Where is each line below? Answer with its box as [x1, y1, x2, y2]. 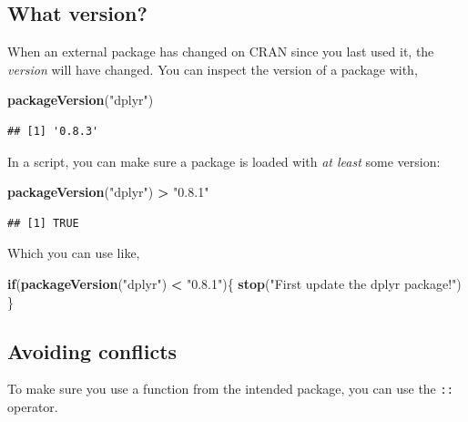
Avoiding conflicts [7, 336, 178, 365]
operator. [7, 397, 58, 416]
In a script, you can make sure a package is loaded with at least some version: [7, 151, 441, 170]
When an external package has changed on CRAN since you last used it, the [7, 42, 434, 61]
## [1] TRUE [7, 216, 79, 230]
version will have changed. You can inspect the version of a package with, [7, 59, 418, 78]
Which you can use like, [7, 243, 140, 262]
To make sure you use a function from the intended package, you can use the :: [7, 379, 453, 398]
